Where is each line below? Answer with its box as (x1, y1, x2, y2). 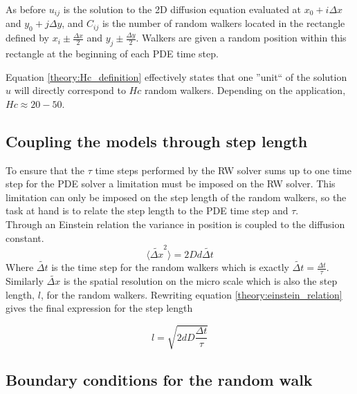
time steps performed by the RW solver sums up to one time (95, 162, 352, 177)
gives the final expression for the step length (6, 301, 193, 315)
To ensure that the (6, 162, 85, 177)
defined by (6, 30, 50, 45)
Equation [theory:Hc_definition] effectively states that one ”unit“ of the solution (6, 69, 347, 84)
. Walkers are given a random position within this (136, 30, 347, 45)
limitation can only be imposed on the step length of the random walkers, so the (6, 189, 347, 204)
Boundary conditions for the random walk (6, 368, 313, 390)
